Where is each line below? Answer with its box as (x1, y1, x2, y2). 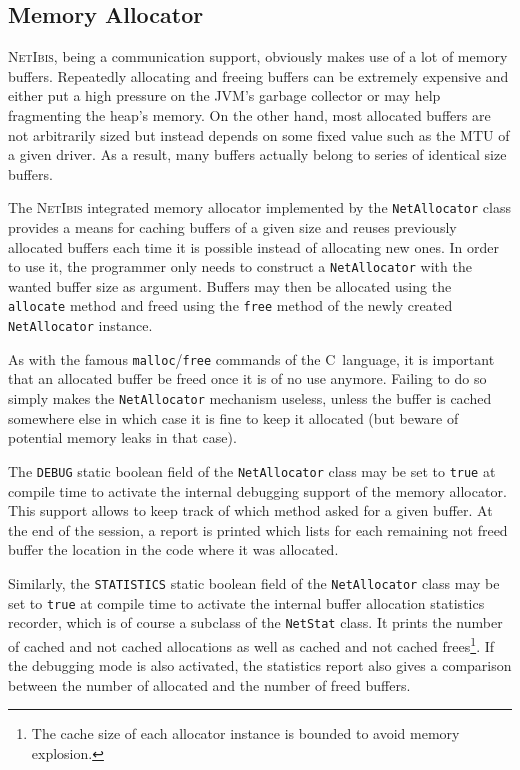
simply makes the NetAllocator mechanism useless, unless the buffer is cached (8, 388, 492, 409)
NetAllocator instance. (8, 315, 153, 336)
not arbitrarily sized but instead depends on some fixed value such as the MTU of (8, 124, 510, 145)
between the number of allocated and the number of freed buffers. (8, 674, 411, 695)
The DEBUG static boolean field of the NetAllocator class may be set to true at (8, 460, 496, 481)
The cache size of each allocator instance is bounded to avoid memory (31, 723, 460, 744)
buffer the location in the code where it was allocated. (8, 539, 339, 560)
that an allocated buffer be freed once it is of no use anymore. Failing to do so (8, 368, 487, 389)
